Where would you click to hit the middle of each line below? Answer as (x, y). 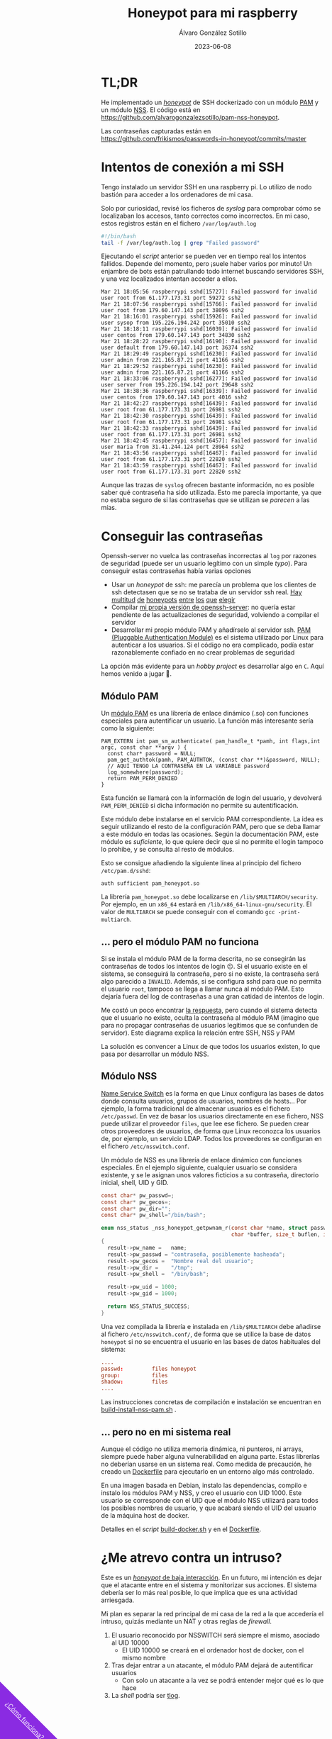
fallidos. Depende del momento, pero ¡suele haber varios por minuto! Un (206, 264)
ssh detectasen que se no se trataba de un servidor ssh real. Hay (206, 592)
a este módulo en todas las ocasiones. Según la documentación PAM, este (210, 834)
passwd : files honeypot (149, 1369)
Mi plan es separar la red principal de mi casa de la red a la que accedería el (212, 1613)
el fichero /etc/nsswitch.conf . (145, 1146)
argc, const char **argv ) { (144, 748)
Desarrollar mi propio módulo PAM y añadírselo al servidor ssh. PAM (211, 630)
